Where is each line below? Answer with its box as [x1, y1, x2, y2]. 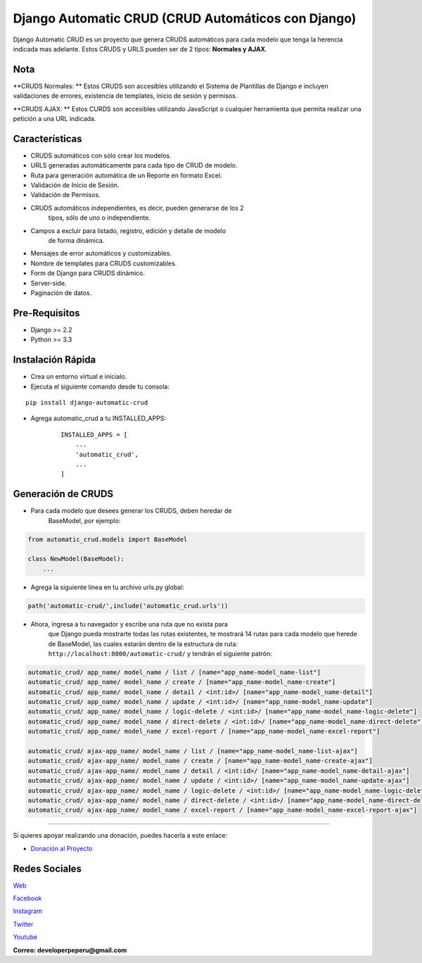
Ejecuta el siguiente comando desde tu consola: [30, 382, 170, 391]
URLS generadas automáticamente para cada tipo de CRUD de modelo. [30, 161, 238, 170]
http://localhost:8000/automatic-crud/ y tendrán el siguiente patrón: [48, 649, 272, 657]
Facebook [13, 894, 42, 902]
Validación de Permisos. [30, 191, 101, 199]
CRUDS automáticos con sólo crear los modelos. [30, 151, 172, 160]
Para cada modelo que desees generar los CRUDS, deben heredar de [30, 507, 232, 515]
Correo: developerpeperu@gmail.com [13, 945, 127, 954]
